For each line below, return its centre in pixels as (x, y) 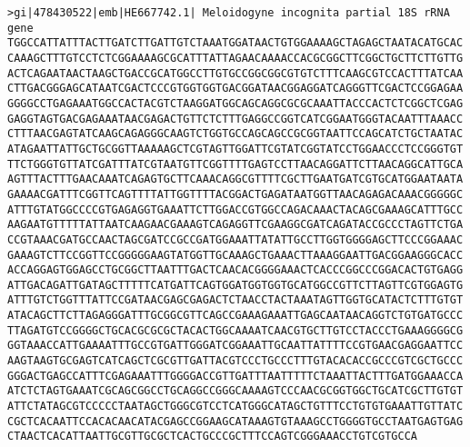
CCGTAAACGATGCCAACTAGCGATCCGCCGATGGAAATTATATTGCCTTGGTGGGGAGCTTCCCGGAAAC (235, 239)
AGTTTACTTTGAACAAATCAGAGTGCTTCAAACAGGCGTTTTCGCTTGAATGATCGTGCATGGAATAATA (235, 179)
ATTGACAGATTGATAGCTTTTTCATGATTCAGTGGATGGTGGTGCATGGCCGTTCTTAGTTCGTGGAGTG (235, 285)
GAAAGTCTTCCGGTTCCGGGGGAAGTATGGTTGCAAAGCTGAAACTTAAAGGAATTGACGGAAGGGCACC (235, 255)
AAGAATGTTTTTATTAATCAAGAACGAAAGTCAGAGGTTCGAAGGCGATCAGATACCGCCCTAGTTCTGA (235, 225)
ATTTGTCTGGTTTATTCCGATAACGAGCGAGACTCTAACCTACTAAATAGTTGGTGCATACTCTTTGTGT (235, 300)
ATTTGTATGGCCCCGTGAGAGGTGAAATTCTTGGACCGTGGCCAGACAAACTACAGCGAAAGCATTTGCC (235, 209)
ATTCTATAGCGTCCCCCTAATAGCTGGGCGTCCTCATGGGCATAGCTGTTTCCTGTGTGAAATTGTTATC (235, 407)
